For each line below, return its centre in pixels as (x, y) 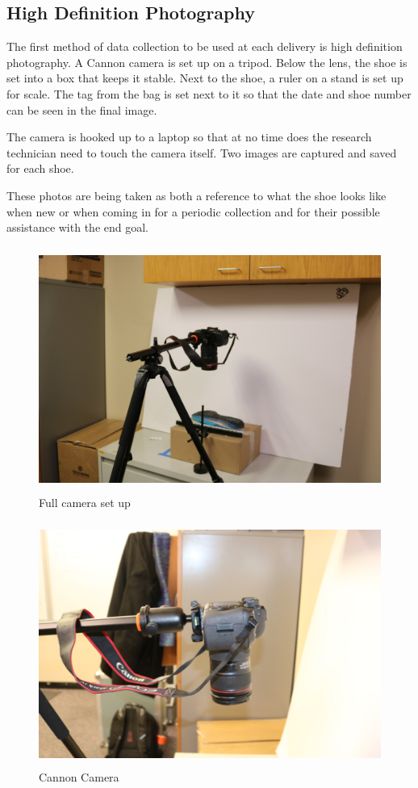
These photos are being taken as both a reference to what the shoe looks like (196, 195)
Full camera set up (85, 502)
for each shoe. (40, 168)
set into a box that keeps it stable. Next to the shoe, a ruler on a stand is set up (205, 78)
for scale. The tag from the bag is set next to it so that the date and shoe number (209, 93)
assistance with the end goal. (77, 227)
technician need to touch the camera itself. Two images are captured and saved (202, 152)
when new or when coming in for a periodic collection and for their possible (193, 211)
